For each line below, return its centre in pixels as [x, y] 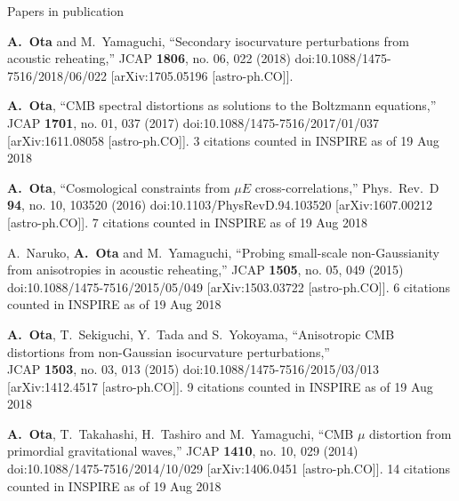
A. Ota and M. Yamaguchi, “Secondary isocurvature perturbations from [208, 40]
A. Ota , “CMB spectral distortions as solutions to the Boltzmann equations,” [222, 105]
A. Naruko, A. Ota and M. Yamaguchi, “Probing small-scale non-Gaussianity [223, 252]
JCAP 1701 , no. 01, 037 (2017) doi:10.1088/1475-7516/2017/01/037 [193, 122]
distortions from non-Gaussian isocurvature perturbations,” [169, 351]
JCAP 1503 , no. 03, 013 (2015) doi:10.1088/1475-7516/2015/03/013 [193, 369]
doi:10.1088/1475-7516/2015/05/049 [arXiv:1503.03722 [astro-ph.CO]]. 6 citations [229, 286]
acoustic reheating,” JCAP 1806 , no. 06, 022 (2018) [149, 58]
